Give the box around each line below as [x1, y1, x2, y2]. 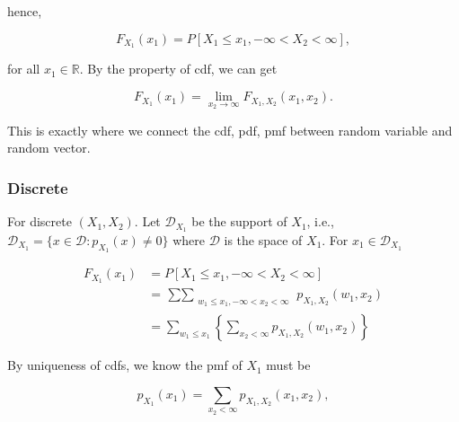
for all [7, 59, 40, 78]
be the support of [191, 212, 287, 231]
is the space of [224, 230, 303, 249]
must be [266, 356, 311, 374]
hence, [7, 2, 42, 20]
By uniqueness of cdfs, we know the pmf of [7, 356, 243, 374]
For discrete [7, 212, 72, 231]
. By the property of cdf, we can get [79, 59, 278, 78]
